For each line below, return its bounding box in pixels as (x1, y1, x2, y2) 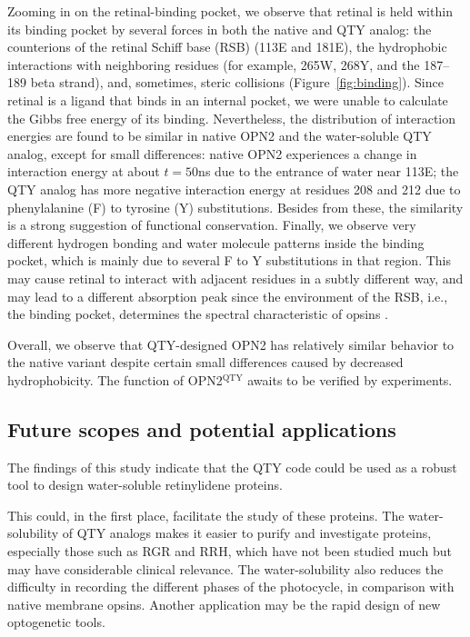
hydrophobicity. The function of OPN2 (7, 370, 223, 389)
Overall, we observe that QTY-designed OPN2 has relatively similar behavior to (7, 334, 455, 353)
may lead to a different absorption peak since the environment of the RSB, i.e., (7, 286, 448, 305)
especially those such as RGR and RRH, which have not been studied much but (7, 542, 452, 561)
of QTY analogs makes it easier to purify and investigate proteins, (62, 523, 432, 542)
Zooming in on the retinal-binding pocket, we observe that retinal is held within (7, 2, 453, 20)
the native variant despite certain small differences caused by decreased (7, 353, 404, 372)
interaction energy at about (7, 162, 160, 181)
